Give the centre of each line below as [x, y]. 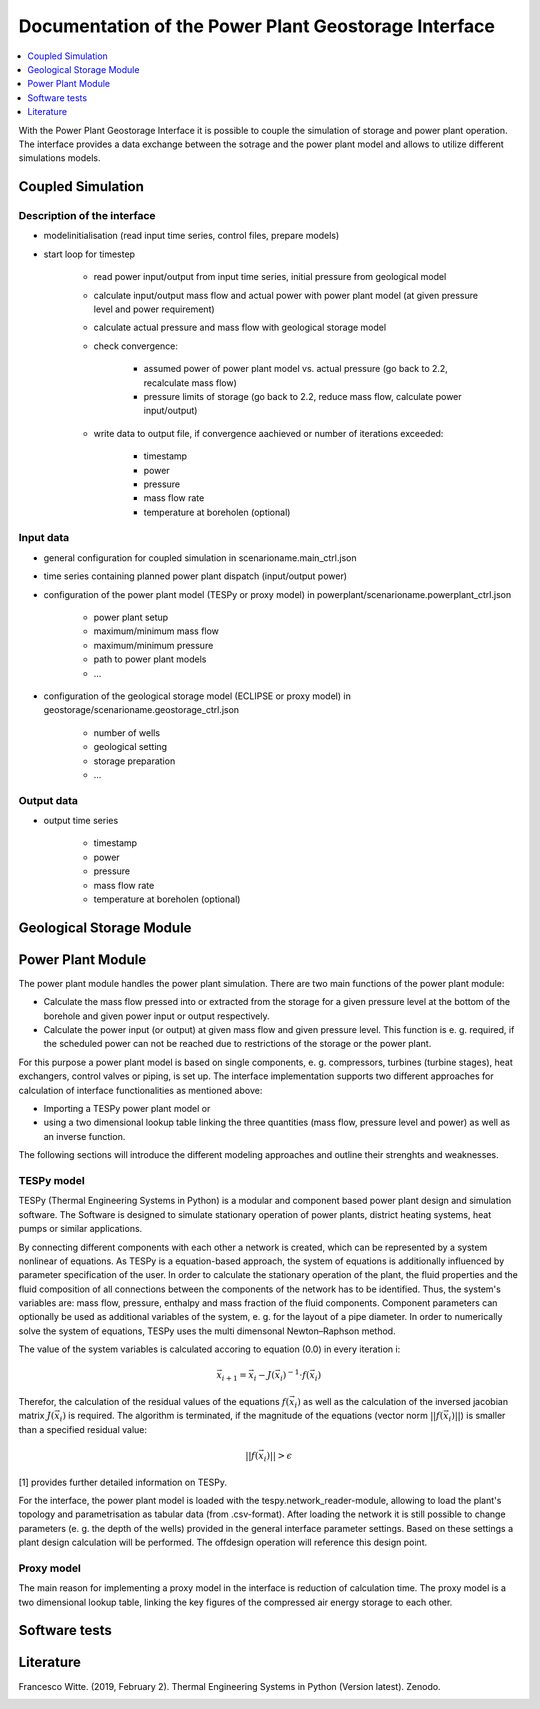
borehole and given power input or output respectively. [156, 1016]
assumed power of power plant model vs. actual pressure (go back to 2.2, [296, 369]
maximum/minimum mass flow [156, 631]
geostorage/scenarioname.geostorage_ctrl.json [141, 710]
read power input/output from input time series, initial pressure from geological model [270, 277]
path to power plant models [150, 659]
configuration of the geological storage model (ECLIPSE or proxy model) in [197, 696]
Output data [48, 800]
